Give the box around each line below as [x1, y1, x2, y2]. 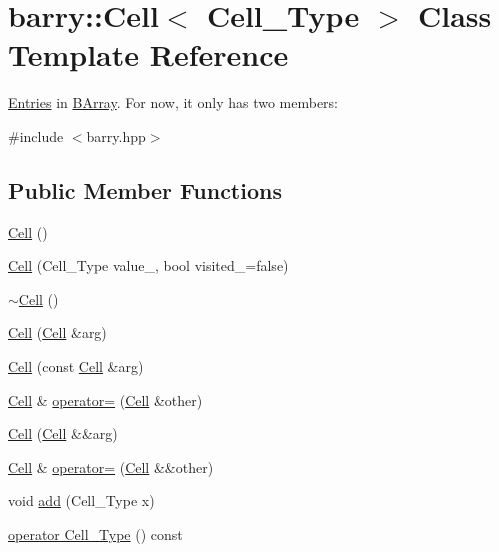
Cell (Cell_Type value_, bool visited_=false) [8, 255, 289, 276]
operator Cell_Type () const [8, 524, 183, 545]
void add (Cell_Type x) [8, 490, 155, 511]
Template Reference [8, 34, 289, 75]
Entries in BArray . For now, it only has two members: [8, 92, 339, 113]
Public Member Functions [8, 174, 282, 205]
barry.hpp [86, 125, 146, 146]
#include [8, 125, 64, 146]
